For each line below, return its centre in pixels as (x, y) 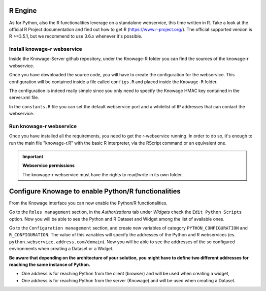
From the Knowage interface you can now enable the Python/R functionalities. (88, 203)
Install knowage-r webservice (46, 49)
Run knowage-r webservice (43, 126)
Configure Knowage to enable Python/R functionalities (95, 191)
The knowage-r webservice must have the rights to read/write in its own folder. (103, 174)
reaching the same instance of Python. (50, 264)
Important (33, 157)
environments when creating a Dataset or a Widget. (61, 249)
